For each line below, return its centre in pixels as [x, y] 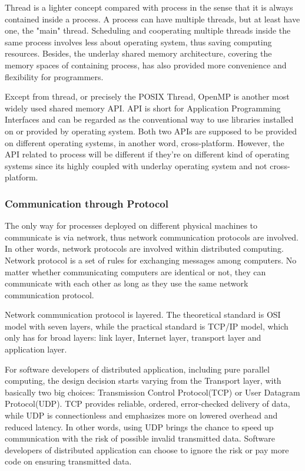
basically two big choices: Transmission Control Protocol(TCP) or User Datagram [152, 392]
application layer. [36, 349]
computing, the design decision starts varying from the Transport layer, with [143, 381]
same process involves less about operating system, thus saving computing [138, 42]
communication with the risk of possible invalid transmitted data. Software [140, 438]
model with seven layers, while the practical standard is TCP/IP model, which [147, 326]
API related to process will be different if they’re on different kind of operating [147, 154]
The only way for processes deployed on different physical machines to [131, 225]
